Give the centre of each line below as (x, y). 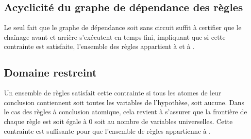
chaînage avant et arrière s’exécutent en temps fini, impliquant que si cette (115, 37)
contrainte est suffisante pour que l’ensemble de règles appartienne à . (107, 131)
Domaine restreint (50, 72)
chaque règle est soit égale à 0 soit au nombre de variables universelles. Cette (118, 121)
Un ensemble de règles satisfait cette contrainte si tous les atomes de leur (113, 93)
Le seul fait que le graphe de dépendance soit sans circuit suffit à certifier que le (123, 27)
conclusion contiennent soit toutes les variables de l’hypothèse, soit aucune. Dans (124, 102)
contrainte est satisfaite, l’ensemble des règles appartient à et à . (99, 46)
